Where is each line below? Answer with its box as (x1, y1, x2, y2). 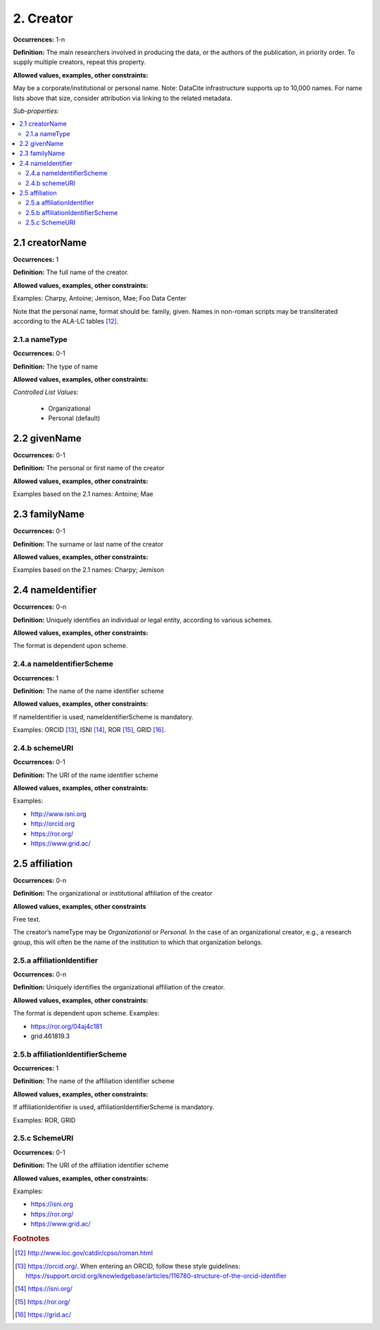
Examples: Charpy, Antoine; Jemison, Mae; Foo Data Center (13, 294, 186, 303)
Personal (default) (48, 414, 101, 422)
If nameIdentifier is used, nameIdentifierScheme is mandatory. (13, 712, 194, 721)
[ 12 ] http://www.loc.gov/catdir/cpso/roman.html (15, 1249, 153, 1257)
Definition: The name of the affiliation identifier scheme (13, 1077, 175, 1085)
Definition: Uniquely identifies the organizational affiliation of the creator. (13, 983, 225, 992)
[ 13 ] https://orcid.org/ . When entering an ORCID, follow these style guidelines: (15, 1262, 241, 1270)
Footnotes (13, 1233, 50, 1243)
